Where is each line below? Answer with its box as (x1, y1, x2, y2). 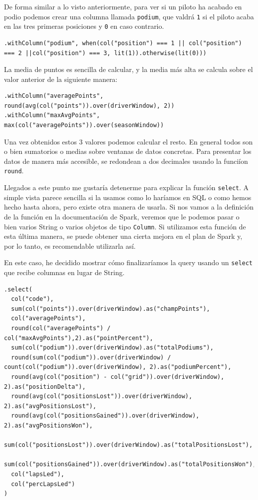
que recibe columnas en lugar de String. (4, 267, 125, 278)
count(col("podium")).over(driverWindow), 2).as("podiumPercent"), (4, 363, 232, 371)
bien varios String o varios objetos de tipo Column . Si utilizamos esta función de (4, 221, 246, 231)
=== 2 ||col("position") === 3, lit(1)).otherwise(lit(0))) (4, 49, 207, 57)
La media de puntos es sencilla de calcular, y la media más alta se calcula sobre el (4, 64, 253, 74)
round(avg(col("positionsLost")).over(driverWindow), (11, 393, 193, 400)
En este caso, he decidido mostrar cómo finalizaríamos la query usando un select (4, 257, 253, 268)
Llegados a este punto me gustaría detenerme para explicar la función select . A (4, 182, 249, 193)
